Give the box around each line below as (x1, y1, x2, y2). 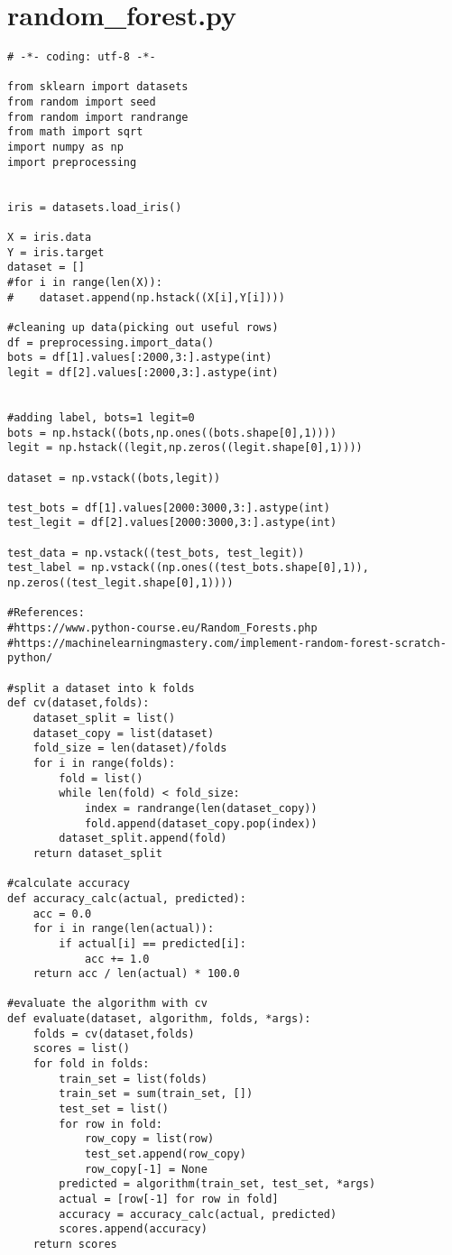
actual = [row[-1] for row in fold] (59, 1193, 279, 1205)
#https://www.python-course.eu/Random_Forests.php (7, 622, 318, 635)
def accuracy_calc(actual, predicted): (7, 891, 246, 905)
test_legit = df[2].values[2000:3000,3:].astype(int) (7, 516, 337, 530)
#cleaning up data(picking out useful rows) (7, 320, 279, 334)
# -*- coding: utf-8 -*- (7, 51, 156, 64)
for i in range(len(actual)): (32, 922, 215, 936)
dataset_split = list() (32, 712, 176, 724)
